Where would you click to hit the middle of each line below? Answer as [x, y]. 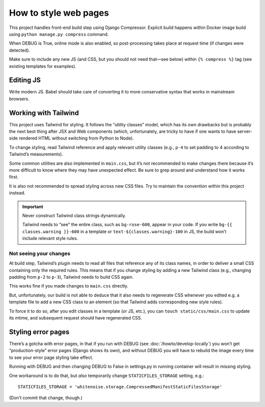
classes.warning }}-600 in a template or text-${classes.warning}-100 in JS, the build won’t [124, 232]
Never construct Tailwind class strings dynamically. [74, 216]
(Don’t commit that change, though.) [46, 398]
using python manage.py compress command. [59, 34]
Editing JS [25, 80]
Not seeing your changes [40, 253]
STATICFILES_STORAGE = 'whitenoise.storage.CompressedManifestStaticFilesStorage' [120, 387]
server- [245, 131]
